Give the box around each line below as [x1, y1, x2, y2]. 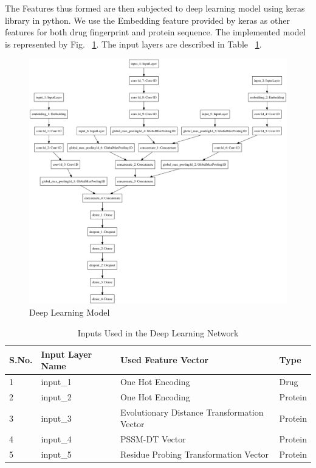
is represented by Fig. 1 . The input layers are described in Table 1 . [5, 37, 262, 50]
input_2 [41, 390, 72, 403]
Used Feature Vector [120, 353, 209, 366]
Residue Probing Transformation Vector [120, 448, 269, 461]
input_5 [41, 448, 72, 461]
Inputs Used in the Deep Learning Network [77, 327, 239, 339]
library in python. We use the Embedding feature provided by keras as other [5, 13, 290, 26]
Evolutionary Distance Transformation [120, 405, 264, 418]
